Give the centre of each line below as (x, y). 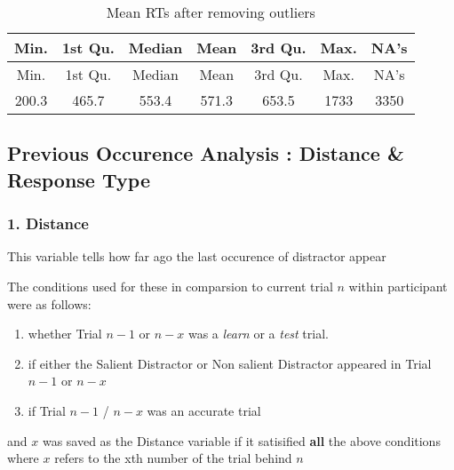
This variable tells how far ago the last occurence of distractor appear (197, 256)
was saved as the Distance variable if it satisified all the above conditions (241, 440)
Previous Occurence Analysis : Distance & (206, 153)
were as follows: (49, 303)
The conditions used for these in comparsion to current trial (170, 286)
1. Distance (48, 223)
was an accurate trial (204, 410)
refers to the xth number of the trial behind (173, 458)
